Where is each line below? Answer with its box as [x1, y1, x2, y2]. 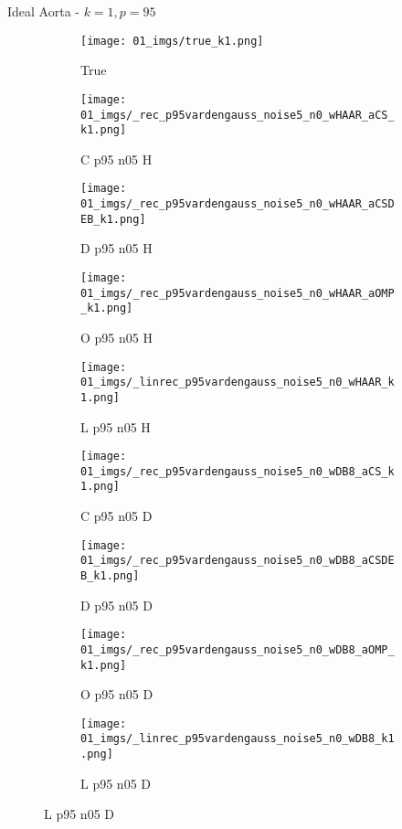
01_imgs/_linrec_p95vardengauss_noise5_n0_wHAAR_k [80, 376, 395, 389]
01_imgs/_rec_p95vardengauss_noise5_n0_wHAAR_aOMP [80, 286, 395, 300]
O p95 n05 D [80, 685, 153, 704]
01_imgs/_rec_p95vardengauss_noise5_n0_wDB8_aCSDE [80, 554, 395, 568]
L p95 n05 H [80, 417, 151, 436]
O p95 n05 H [80, 327, 153, 346]
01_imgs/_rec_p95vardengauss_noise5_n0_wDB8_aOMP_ [80, 643, 395, 656]
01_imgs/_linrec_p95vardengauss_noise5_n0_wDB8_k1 [80, 732, 395, 746]
